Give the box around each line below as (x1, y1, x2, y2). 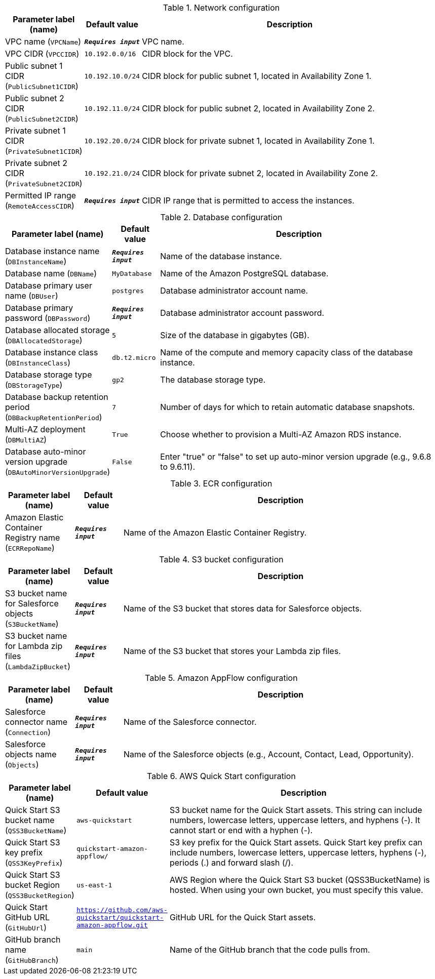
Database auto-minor (5, 446, 86, 457)
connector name (5, 717, 68, 727)
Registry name (5, 533, 60, 543)
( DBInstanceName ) (5, 256, 67, 266)
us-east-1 (76, 881, 112, 889)
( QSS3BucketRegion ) (5, 890, 74, 900)
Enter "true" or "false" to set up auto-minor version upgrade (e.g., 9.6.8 (160, 452, 431, 462)
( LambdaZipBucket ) (5, 661, 71, 671)
